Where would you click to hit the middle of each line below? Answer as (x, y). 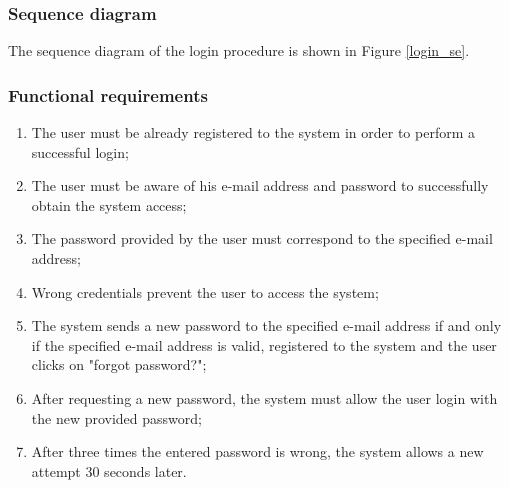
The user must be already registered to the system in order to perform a (253, 132)
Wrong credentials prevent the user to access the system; (205, 291)
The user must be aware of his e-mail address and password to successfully (260, 185)
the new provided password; (116, 417)
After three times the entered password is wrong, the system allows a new (257, 451)
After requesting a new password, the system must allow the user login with (264, 397)
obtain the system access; (109, 204)
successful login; (80, 151)
